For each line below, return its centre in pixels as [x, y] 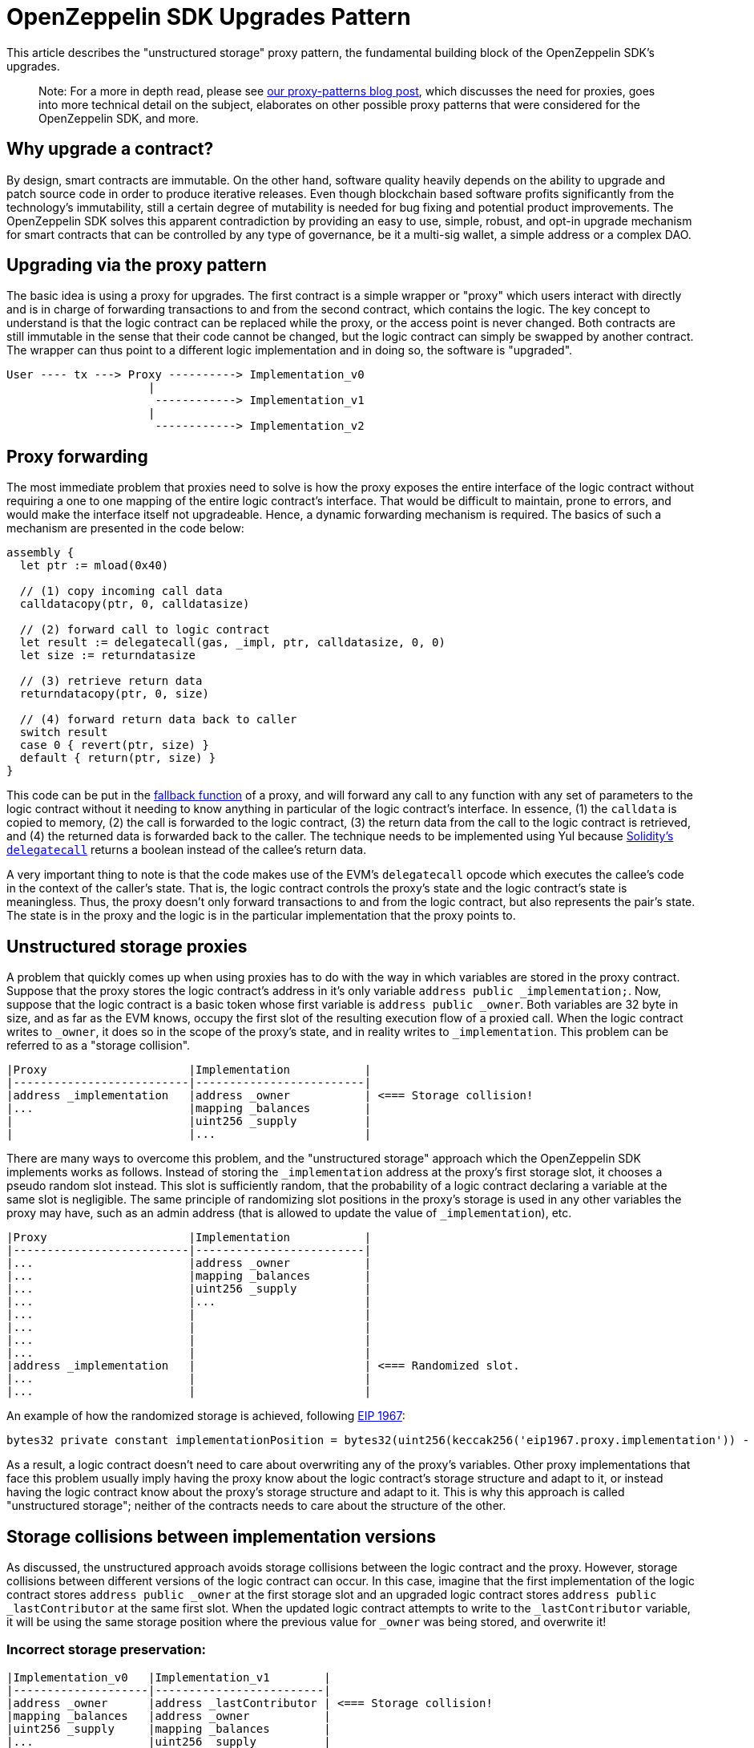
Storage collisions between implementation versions [222, 1536]
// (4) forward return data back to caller [158, 720]
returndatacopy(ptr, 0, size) [114, 694]
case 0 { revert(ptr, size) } [114, 745]
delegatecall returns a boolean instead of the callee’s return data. [187, 850]
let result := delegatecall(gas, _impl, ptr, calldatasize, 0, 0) [232, 643]
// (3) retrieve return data [111, 681]
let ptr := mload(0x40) [94, 566]
